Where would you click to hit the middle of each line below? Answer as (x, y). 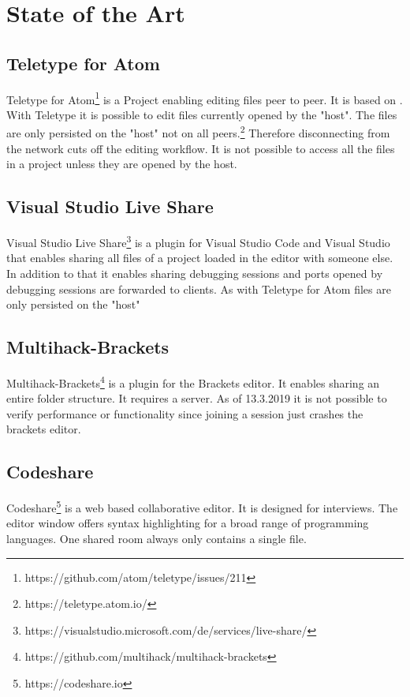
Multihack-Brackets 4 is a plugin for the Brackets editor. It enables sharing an (193, 381)
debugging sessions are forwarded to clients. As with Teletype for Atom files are (199, 289)
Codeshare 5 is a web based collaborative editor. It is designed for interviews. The (202, 506)
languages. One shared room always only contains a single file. (157, 538)
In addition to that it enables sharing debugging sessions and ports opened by (195, 273)
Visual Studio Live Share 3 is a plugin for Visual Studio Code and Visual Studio (198, 241)
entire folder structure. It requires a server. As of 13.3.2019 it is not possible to (197, 398)
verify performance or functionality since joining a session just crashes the (185, 413)
